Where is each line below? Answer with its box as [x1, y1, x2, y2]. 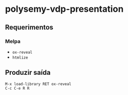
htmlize [12, 55, 28, 60]
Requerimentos [5, 23, 54, 32]
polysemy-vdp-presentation [5, 3, 124, 15]
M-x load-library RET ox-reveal [5, 81, 71, 87]
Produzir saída [5, 68, 51, 77]
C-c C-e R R [5, 86, 30, 91]
